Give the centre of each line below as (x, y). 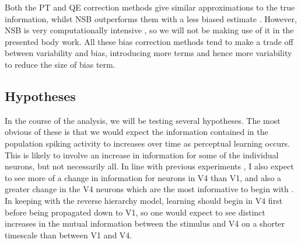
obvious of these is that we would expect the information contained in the (136, 132)
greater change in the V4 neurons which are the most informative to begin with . (149, 189)
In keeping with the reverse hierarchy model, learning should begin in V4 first (144, 200)
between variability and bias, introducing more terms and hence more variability (148, 53)
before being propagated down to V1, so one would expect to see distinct (135, 212)
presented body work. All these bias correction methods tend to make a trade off (149, 41)
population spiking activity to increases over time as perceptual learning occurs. (148, 143)
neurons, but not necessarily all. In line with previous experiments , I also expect (149, 166)
